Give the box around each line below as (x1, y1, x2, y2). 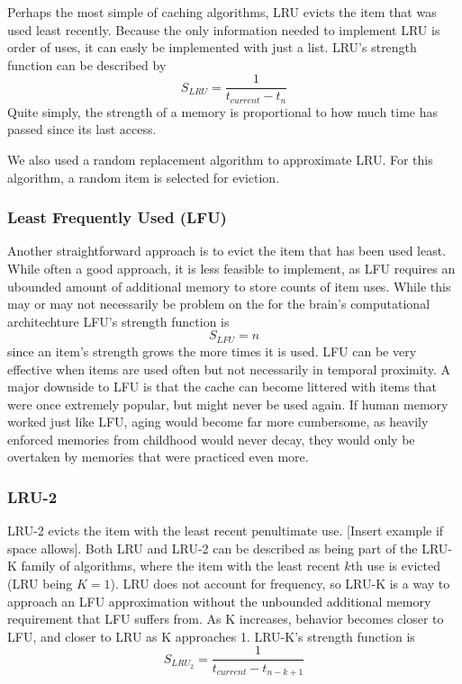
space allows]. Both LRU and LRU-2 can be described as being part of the (7, 538, 418, 557)
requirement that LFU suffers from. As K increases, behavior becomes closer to (7, 609, 444, 628)
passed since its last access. (7, 120, 157, 139)
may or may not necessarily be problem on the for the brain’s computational (7, 294, 430, 313)
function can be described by (7, 55, 167, 74)
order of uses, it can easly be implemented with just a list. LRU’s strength (7, 38, 417, 57)
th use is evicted (350, 556, 440, 575)
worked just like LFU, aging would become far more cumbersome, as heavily (7, 412, 429, 431)
